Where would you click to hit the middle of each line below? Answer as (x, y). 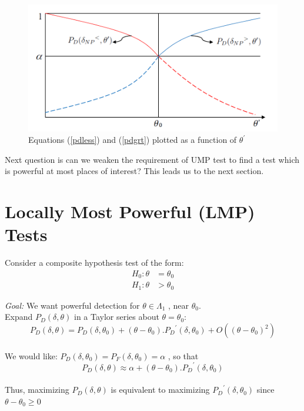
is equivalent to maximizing (160, 390)
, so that (183, 355)
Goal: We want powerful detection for (72, 305)
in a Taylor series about (117, 317)
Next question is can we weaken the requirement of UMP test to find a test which (152, 159)
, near (178, 305)
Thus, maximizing (37, 390)
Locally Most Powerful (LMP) (130, 211)
